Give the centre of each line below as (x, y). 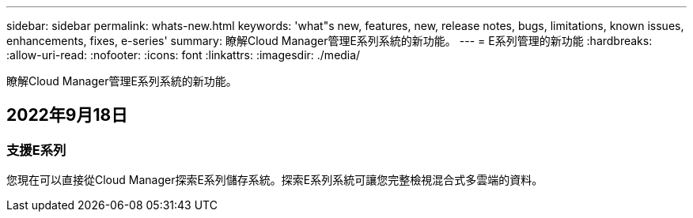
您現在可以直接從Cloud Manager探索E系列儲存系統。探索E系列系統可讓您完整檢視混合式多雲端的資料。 (275, 180)
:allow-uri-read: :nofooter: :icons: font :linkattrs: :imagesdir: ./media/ (184, 55)
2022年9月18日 (67, 115)
